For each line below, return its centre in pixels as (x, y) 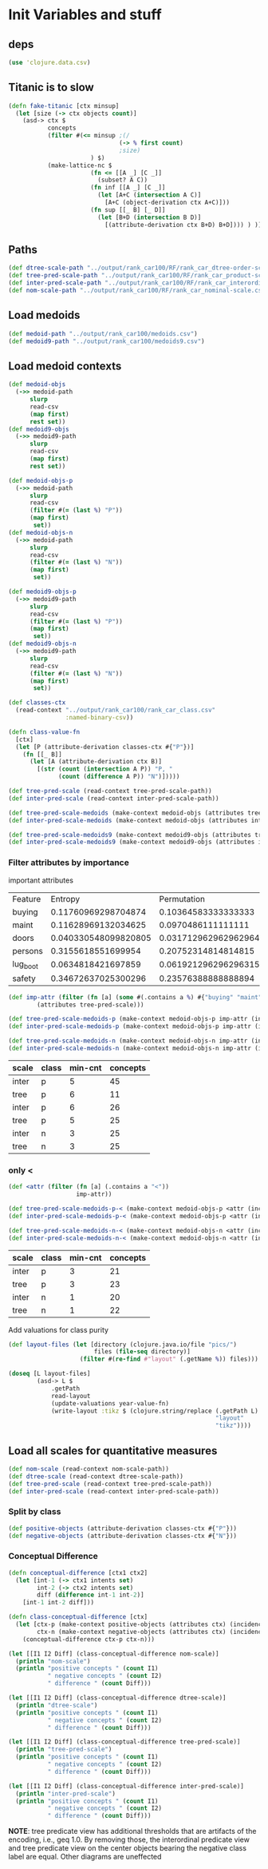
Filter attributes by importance (69, 863)
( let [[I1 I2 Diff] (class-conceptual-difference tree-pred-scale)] (124, 1742)
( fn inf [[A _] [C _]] (128, 188)
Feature (27, 899)
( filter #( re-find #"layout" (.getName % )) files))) (169, 1359)
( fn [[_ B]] (42, 754)
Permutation (182, 899)
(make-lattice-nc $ (80, 165)
